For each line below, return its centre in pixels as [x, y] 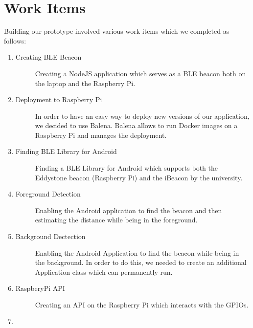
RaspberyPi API [40, 288]
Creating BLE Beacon [48, 57]
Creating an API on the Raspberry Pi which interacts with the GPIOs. [142, 305]
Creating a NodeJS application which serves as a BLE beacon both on [140, 73]
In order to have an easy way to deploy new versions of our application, [142, 116]
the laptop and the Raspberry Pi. [85, 83]
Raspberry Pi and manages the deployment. [101, 135]
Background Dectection [50, 236]
